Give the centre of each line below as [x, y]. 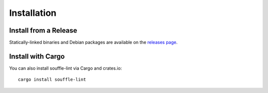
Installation [33, 13]
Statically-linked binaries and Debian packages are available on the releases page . [94, 43]
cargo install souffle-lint [52, 80]
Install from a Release [43, 30]
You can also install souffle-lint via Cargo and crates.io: [66, 68]
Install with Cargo [37, 56]
